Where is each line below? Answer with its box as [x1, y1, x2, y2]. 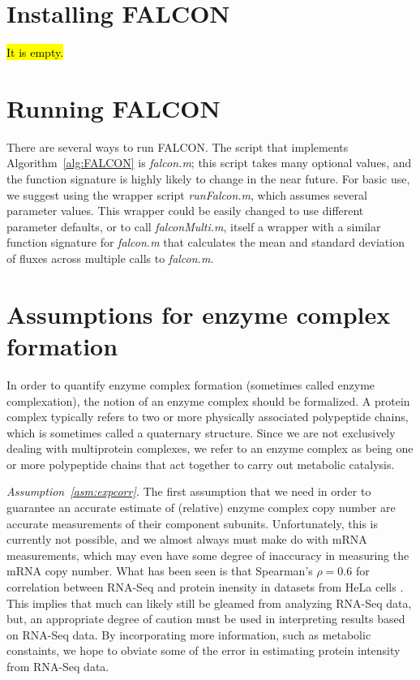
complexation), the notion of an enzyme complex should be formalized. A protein [6, 392, 410, 409]
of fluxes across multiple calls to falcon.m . [6, 250, 214, 266]
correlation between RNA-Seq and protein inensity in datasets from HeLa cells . [6, 579, 404, 596]
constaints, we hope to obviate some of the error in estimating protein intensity [6, 642, 401, 659]
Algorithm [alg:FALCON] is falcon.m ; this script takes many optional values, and [6, 154, 412, 171]
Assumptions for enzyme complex [6, 297, 391, 330]
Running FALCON [6, 91, 221, 124]
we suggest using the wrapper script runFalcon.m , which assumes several [6, 186, 367, 203]
